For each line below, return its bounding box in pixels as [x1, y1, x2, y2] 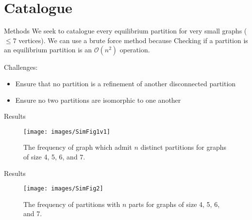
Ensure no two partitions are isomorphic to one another [15, 94, 181, 105]
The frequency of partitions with [23, 199, 120, 209]
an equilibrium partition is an [4, 45, 92, 55]
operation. [119, 45, 150, 55]
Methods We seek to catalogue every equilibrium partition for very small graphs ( [4, 26, 247, 36]
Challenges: [4, 62, 38, 72]
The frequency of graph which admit [23, 142, 132, 152]
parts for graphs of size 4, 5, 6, [129, 199, 220, 209]
